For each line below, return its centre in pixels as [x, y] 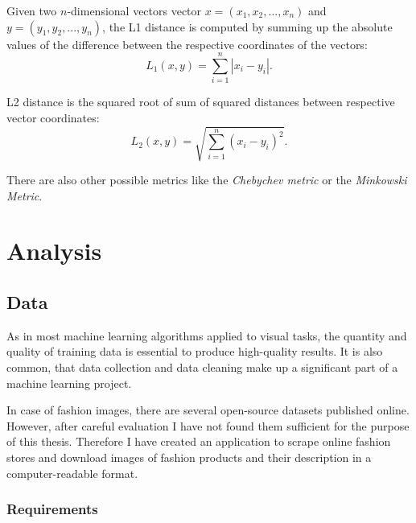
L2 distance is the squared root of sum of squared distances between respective [201, 102]
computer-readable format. [72, 473]
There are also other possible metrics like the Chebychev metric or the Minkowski [207, 180]
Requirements [52, 509]
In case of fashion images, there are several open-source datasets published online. [208, 410]
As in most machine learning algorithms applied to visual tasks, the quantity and [207, 335]
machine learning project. [69, 383]
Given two [32, 10]
